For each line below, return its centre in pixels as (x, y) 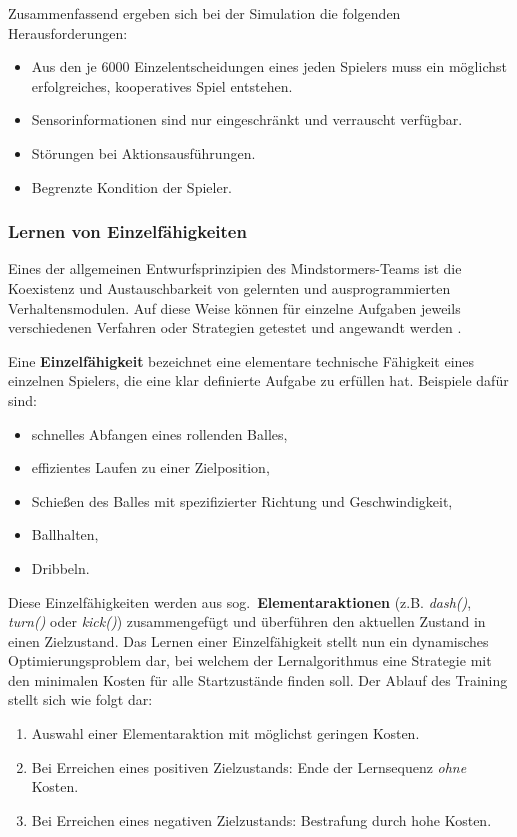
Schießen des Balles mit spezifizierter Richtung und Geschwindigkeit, (242, 500)
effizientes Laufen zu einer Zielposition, (150, 467)
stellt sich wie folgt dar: (80, 699)
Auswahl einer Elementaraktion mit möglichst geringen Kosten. (225, 733)
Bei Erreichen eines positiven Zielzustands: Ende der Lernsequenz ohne (249, 766)
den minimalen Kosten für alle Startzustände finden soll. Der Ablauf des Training (258, 679)
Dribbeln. (60, 567)
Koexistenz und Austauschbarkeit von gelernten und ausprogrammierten (229, 287)
